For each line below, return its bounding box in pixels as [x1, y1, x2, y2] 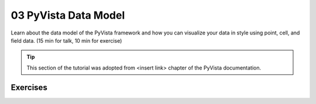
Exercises [11, 82, 48, 92]
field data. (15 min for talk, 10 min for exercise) [11, 37, 122, 44]
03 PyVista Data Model [11, 9, 125, 22]
